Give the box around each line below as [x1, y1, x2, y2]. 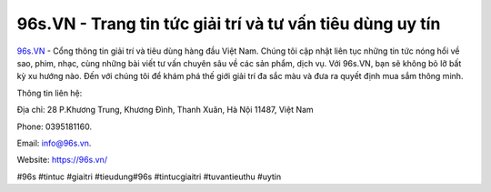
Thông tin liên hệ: [16, 87, 83, 98]
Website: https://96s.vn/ [16, 155, 108, 166]
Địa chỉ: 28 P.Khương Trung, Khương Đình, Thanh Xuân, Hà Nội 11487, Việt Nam [16, 105, 314, 116]
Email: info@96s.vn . [16, 137, 92, 148]
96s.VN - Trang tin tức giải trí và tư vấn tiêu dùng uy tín [16, 14, 441, 34]
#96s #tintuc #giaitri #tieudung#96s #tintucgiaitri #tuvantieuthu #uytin [16, 171, 282, 182]
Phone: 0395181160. [16, 121, 93, 132]
